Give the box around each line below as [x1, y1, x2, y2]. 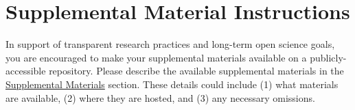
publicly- [310, 50, 347, 64]
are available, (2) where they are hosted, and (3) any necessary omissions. [5, 90, 315, 105]
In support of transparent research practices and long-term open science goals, [5, 37, 335, 51]
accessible [5, 64, 46, 78]
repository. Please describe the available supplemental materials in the [49, 64, 344, 78]
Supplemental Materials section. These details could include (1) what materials [5, 77, 339, 91]
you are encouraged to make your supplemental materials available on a [5, 50, 307, 64]
